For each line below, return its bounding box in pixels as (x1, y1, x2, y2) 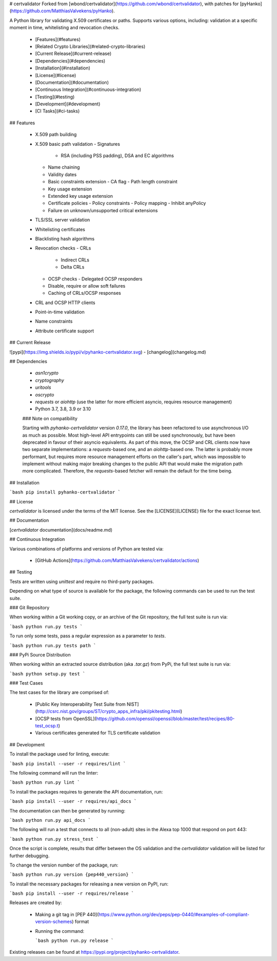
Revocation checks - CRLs (35, 245, 91, 251)
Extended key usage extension (48, 193, 113, 199)
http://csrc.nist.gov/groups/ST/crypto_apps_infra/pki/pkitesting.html (36, 708, 181, 714)
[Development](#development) (35, 101, 101, 107)
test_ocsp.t (35, 723, 58, 729)
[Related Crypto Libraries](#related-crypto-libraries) (35, 43, 146, 49)
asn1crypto (35, 370, 59, 376)
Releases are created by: (9, 899, 62, 906)
